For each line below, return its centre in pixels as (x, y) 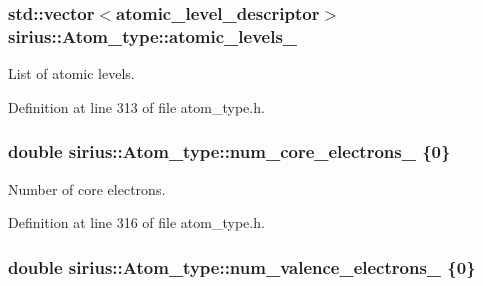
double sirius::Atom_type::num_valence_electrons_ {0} (242, 266)
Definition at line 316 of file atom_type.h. (136, 222)
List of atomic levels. (71, 73)
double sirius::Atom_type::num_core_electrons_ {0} (229, 151)
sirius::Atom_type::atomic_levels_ (153, 35)
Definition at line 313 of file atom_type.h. (136, 106)
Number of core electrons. (87, 188)
